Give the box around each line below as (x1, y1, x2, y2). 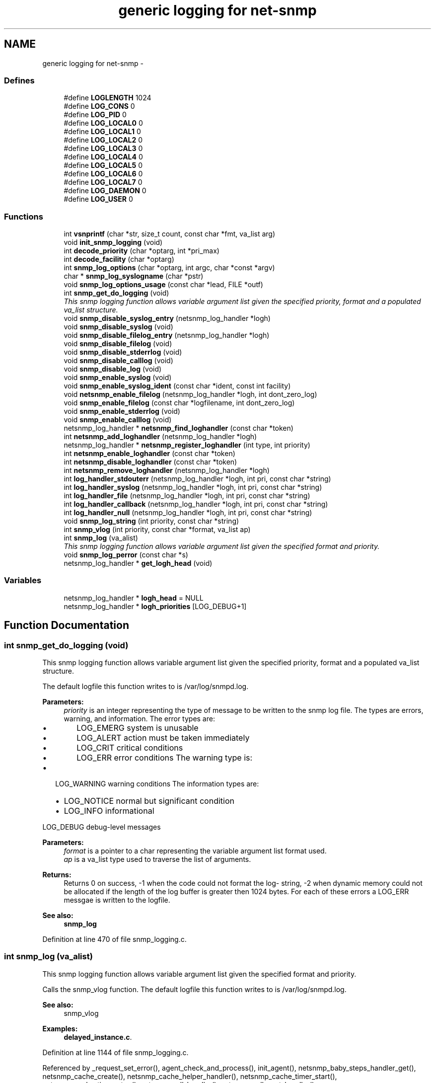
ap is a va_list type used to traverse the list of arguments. (64, 855, 251, 864)
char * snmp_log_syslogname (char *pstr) (64, 272, 204, 281)
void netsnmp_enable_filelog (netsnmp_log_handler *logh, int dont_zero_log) (64, 390, 317, 399)
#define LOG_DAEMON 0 (64, 186, 146, 195)
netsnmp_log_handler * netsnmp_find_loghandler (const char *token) (64, 424, 293, 433)
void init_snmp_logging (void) (64, 238, 163, 247)
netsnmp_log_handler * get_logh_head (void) (64, 559, 213, 568)
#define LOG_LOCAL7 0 (64, 178, 143, 187)
